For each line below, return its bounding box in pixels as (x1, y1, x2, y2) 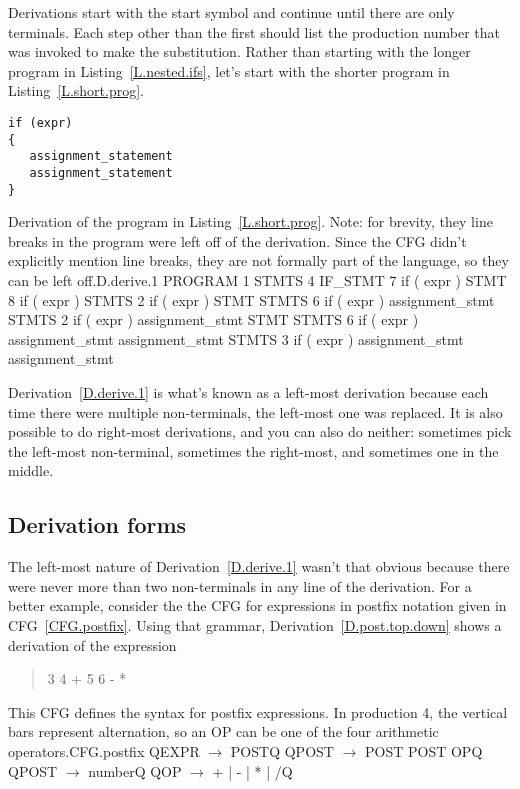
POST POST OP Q (365, 740, 483, 761)
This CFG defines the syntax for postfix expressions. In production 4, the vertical (8, 701, 508, 722)
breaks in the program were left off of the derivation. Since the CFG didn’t (8, 230, 467, 251)
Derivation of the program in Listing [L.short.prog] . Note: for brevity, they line (8, 211, 493, 232)
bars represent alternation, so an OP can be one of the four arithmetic (8, 721, 439, 742)
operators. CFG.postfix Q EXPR (8, 740, 200, 761)
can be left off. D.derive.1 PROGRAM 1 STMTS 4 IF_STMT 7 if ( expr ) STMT (8, 270, 507, 291)
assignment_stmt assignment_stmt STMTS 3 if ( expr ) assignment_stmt (8, 328, 464, 349)
